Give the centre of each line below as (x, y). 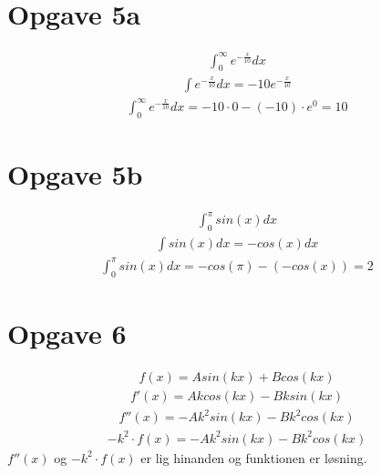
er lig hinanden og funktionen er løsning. (254, 457)
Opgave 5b (75, 173)
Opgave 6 (67, 333)
